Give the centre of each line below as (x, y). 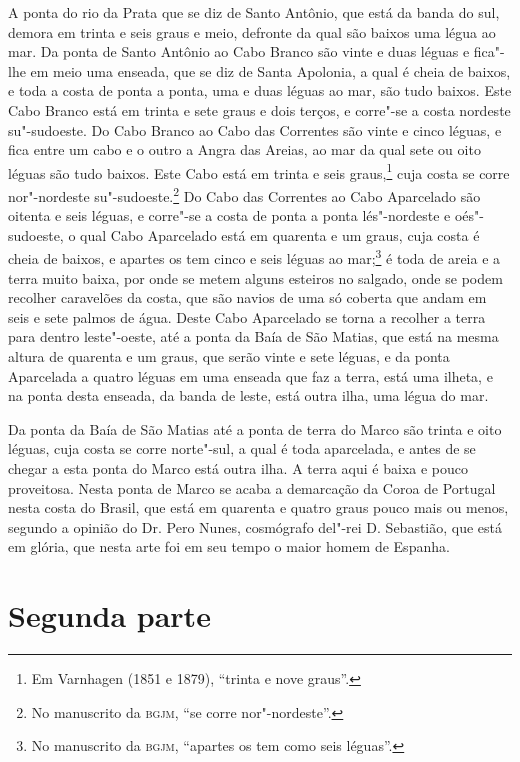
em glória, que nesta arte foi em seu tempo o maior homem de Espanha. (229, 546)
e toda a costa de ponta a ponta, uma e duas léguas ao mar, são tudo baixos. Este (260, 90)
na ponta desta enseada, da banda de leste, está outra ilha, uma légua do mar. (248, 395)
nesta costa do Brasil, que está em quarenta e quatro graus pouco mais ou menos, (258, 507)
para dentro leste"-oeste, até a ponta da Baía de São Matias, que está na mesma (253, 336)
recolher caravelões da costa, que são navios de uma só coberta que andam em (247, 297)
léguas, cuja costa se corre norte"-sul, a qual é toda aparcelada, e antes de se (242, 448)
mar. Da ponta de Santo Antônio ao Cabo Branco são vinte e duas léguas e (239, 51)
